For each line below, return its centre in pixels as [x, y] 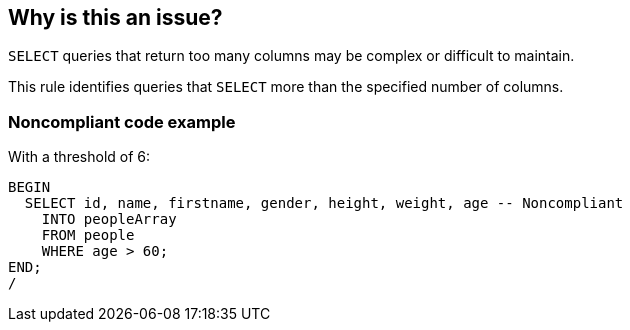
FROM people [88, 235]
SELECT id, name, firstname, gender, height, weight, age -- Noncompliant [324, 203]
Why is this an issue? [115, 17]
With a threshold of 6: [79, 157]
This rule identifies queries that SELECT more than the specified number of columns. [286, 87]
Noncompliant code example [122, 121]
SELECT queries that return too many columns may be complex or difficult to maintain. [291, 56]
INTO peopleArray [109, 219]
